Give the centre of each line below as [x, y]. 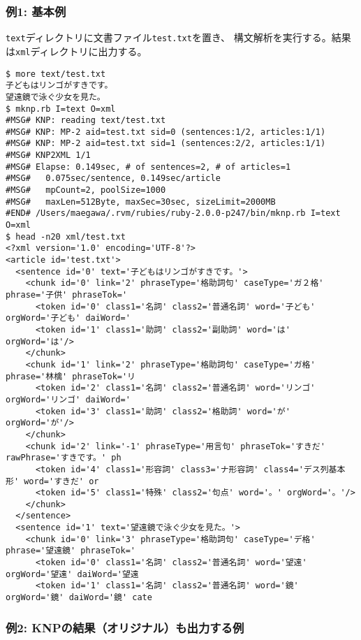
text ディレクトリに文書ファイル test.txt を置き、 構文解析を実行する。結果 [178, 37]
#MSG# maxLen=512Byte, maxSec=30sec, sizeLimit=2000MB [141, 202]
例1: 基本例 [36, 11]
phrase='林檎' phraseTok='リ [71, 376]
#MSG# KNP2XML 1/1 [48, 155]
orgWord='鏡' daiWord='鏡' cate [79, 598]
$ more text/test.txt [56, 74]
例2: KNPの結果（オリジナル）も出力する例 [125, 627]
